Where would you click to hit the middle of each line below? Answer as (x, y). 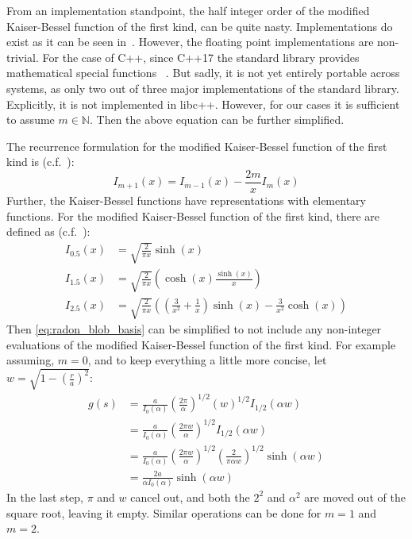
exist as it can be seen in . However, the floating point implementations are (190, 42)
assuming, (31, 360)
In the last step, (45, 497)
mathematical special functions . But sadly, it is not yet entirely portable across (203, 73)
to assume (31, 119)
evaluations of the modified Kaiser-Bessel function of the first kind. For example (201, 344)
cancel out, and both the (190, 497)
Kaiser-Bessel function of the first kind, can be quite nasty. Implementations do (200, 26)
